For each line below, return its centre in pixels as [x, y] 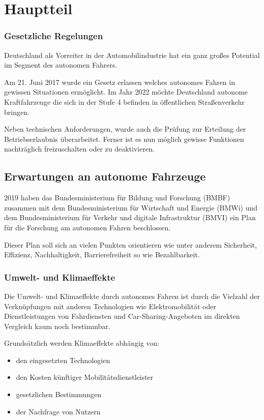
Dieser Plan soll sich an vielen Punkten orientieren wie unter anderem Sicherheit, [130, 244]
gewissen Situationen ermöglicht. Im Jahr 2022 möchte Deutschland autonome [126, 92]
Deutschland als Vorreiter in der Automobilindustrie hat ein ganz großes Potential [132, 55]
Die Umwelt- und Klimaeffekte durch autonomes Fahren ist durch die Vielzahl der [132, 296]
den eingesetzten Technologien [63, 360]
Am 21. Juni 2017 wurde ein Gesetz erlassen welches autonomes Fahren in [120, 82]
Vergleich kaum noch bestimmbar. [57, 326]
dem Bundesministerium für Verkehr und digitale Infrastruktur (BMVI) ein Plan [130, 217]
